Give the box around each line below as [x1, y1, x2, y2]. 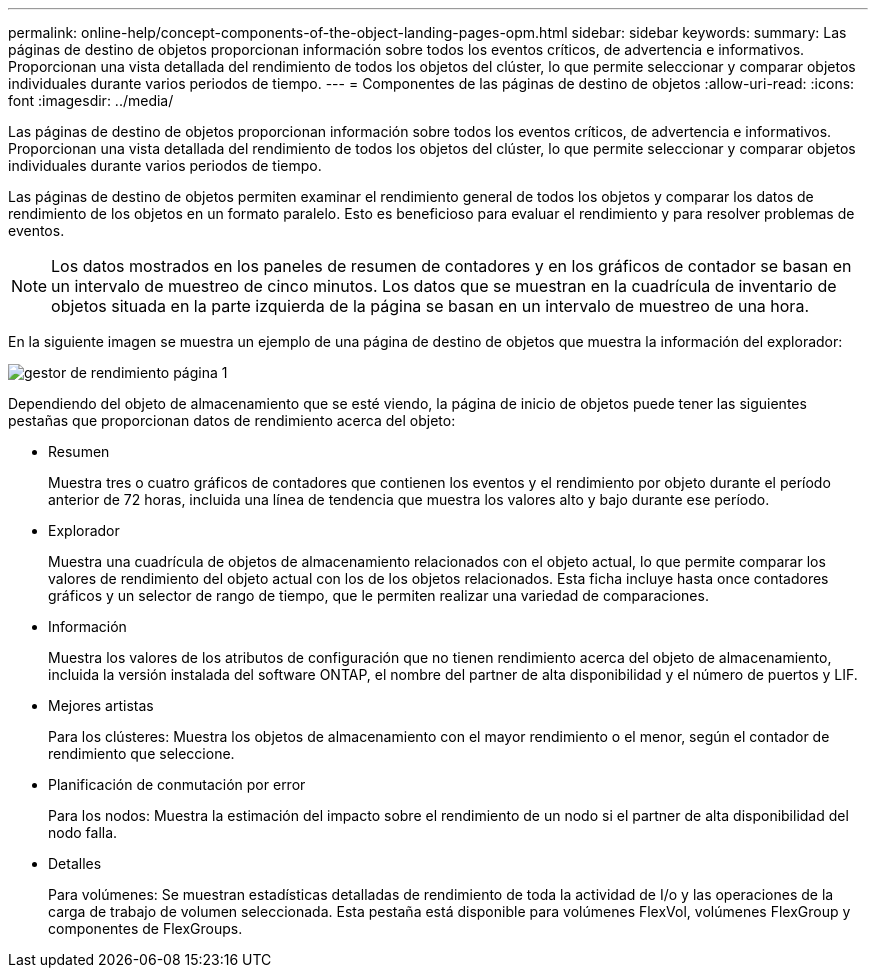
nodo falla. [48, 824, 118, 841]
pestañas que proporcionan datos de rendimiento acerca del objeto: [8, 412, 456, 429]
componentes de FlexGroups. [48, 920, 243, 937]
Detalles [48, 855, 102, 872]
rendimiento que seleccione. [48, 745, 235, 762]
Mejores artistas [48, 697, 154, 714]
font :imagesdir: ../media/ [8, 92, 174, 109]
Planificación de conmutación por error [48, 776, 306, 793]
